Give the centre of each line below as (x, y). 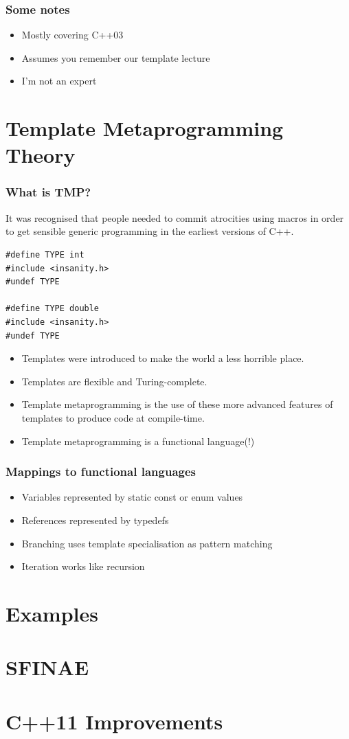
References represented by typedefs (95, 520)
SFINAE (47, 667)
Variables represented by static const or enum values (132, 497)
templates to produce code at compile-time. (113, 417)
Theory (41, 155)
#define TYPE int (45, 254)
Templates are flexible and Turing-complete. (114, 381)
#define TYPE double (53, 309)
